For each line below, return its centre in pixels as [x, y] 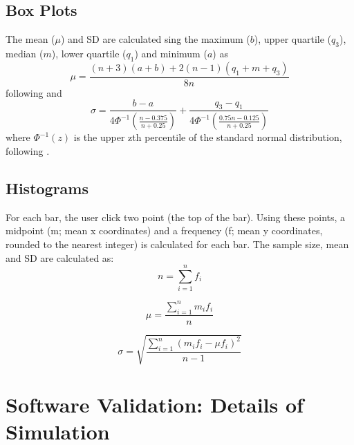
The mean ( [30, 39]
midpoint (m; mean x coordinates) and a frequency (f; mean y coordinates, [164, 230]
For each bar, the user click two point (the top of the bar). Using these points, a [176, 217]
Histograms [47, 188]
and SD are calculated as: [60, 257]
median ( [25, 53]
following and [34, 92]
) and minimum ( [171, 53]
